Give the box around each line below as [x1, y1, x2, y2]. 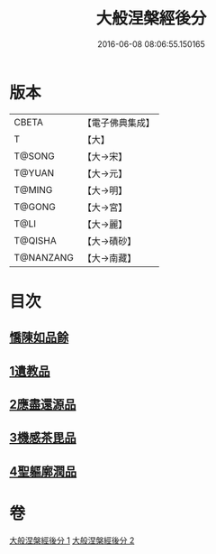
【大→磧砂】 [82, 235, 137, 247]
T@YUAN [13, 166, 55, 179]
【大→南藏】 [82, 252, 137, 264]
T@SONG [13, 150, 56, 162]
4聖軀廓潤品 [9, 464, 77, 479]
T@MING [13, 183, 53, 196]
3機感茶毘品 [9, 430, 76, 446]
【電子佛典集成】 [82, 116, 156, 129]
